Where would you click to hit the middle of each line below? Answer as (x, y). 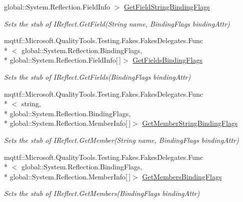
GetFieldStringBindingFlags (167, 7)
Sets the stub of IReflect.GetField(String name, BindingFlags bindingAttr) (117, 23)
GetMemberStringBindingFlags (190, 123)
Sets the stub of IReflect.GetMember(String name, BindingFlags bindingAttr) (121, 140)
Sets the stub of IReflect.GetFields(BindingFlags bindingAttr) (97, 76)
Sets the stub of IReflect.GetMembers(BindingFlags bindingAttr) (102, 193)
